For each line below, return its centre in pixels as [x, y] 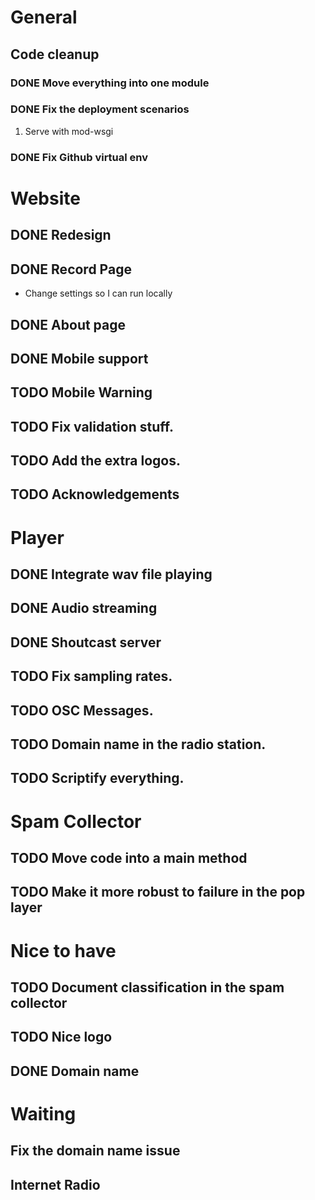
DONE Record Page [71, 269]
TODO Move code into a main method [129, 857]
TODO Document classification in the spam [147, 987]
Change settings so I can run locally [98, 293]
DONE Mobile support [79, 358]
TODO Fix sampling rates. [91, 676]
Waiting [43, 1113]
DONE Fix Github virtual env [79, 157]
